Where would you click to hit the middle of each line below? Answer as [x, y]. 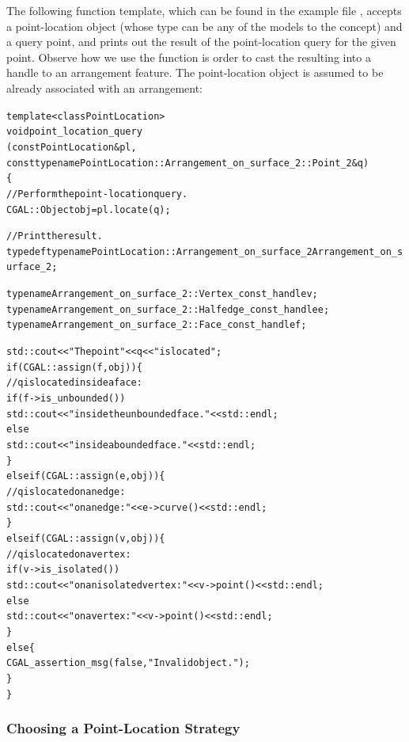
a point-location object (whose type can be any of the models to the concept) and [204, 26]
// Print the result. [55, 236]
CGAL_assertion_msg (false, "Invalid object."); [128, 663]
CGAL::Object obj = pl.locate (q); [89, 209]
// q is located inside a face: [74, 383]
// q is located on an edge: [66, 492]
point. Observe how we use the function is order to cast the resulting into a [189, 57]
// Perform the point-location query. [97, 194]
